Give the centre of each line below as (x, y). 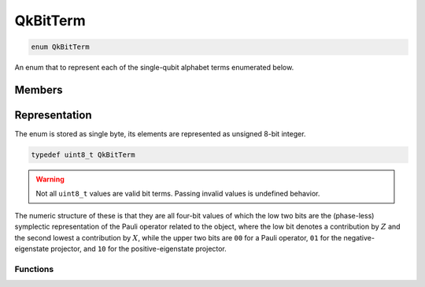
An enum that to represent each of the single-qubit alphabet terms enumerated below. (154, 68)
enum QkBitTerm (60, 47)
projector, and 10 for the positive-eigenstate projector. (139, 248)
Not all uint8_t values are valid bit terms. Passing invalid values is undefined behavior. (178, 194)
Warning (50, 179)
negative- (359, 237)
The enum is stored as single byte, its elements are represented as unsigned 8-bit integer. (160, 134)
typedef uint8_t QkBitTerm (83, 155)
